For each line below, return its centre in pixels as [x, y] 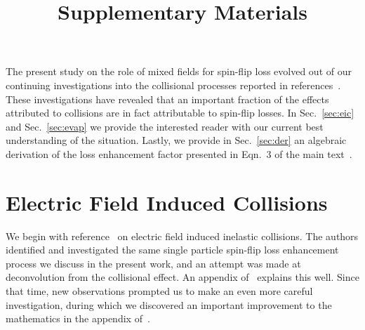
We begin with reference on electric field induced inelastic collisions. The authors [182, 236]
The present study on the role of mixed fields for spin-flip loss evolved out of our [179, 71]
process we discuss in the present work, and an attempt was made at [153, 263]
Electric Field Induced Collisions [167, 202]
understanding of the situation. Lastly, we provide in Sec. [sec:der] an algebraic [176, 140]
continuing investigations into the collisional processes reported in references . [173, 85]
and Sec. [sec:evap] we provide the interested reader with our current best [165, 126]
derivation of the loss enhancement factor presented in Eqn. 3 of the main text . [179, 153]
